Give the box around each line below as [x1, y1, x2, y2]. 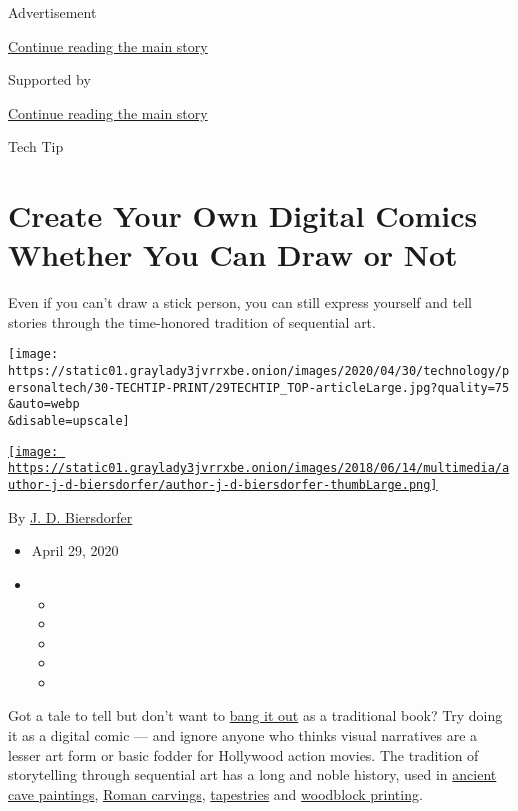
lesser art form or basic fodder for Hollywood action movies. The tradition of [8, 744, 479, 765]
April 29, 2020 [31, 540, 119, 561]
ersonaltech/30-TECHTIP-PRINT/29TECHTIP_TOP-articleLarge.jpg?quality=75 [8, 380, 510, 395]
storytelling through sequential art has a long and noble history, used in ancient [8, 764, 497, 785]
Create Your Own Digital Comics [8, 195, 478, 236]
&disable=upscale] [8, 414, 130, 429]
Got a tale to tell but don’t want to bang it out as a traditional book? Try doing [8, 705, 503, 726]
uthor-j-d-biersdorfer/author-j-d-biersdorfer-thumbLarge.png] [8, 478, 438, 493]
